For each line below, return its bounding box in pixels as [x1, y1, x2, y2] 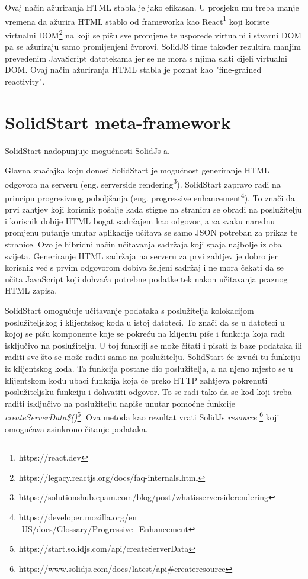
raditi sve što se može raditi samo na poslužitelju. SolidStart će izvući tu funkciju [5, 350, 300, 363]
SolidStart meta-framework [5, 110, 231, 134]
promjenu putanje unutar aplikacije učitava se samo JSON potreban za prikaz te [5, 226, 298, 239]
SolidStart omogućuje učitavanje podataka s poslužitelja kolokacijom [5, 304, 254, 317]
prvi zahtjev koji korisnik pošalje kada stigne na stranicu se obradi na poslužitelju [5, 203, 302, 215]
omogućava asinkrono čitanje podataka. [5, 422, 148, 435]
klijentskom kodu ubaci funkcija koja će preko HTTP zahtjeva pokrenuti [5, 374, 268, 386]
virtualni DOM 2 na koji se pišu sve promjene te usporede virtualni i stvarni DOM [5, 27, 302, 41]
